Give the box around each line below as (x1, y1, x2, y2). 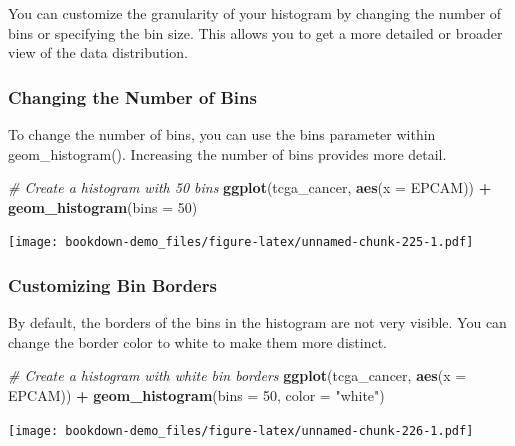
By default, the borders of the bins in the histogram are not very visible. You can (8, 312, 507, 333)
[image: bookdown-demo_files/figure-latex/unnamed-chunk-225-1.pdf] (8, 235, 474, 250)
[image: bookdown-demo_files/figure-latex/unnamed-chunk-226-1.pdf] (8, 423, 474, 438)
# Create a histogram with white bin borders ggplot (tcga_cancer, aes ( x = (8, 365, 467, 386)
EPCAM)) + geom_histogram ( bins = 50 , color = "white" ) (8, 385, 385, 406)
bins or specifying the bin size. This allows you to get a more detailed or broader (8, 22, 503, 43)
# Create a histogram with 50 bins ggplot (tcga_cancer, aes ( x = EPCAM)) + (8, 177, 492, 198)
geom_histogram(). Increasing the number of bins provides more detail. (8, 143, 447, 164)
